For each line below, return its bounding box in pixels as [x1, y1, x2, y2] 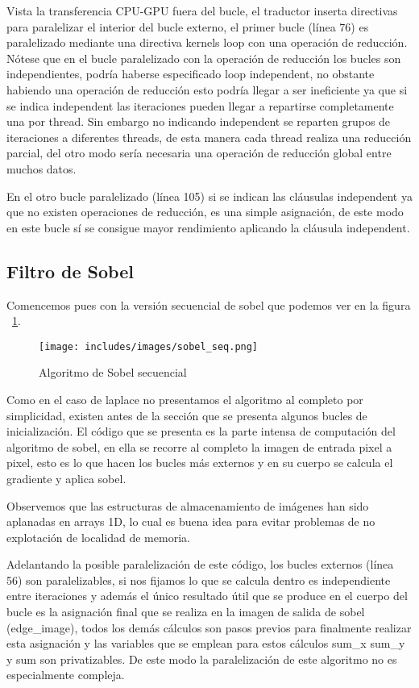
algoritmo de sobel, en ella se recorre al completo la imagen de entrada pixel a [6, 438, 392, 455]
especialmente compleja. [6, 666, 125, 683]
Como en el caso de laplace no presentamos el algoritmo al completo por [6, 390, 363, 407]
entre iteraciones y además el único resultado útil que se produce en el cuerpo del [6, 587, 408, 604]
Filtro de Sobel [6, 258, 134, 283]
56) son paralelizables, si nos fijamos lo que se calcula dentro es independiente [6, 571, 391, 588]
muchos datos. [6, 160, 77, 177]
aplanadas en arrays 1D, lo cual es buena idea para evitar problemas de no [6, 513, 375, 530]
